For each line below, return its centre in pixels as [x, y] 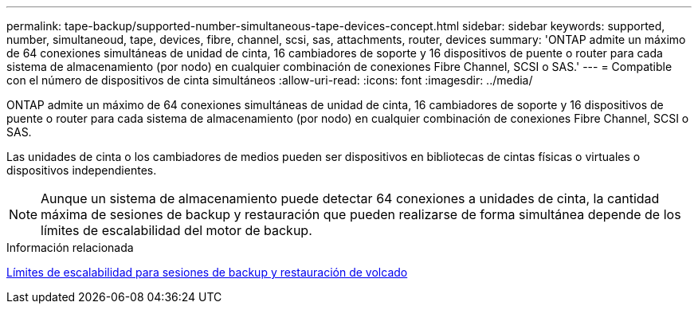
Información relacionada [70, 247]
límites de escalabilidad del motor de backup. [176, 230]
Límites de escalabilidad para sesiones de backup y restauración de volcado [207, 272]
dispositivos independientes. [82, 170]
